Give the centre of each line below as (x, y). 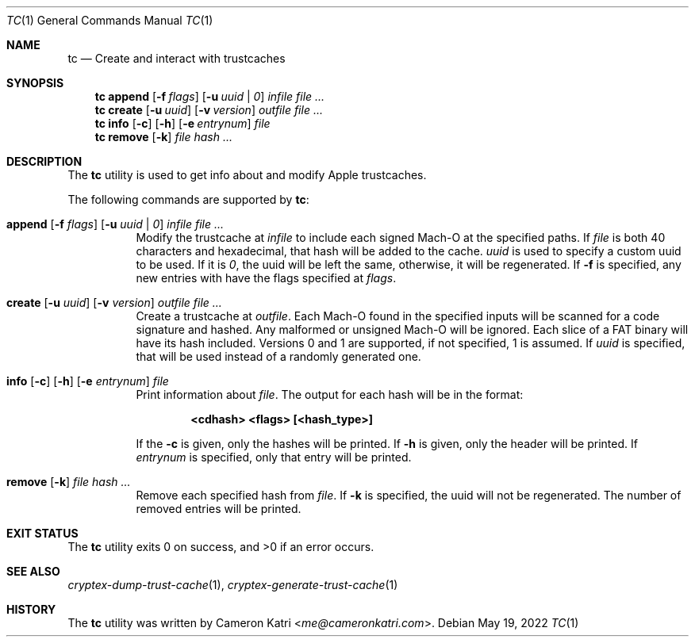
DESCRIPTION (44, 161)
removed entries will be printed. (219, 509)
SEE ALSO (33, 571)
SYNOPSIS (35, 83)
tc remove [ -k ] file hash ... (163, 137)
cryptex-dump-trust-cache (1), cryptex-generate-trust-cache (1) (233, 585)
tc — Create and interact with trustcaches (177, 58)
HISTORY (31, 609)
